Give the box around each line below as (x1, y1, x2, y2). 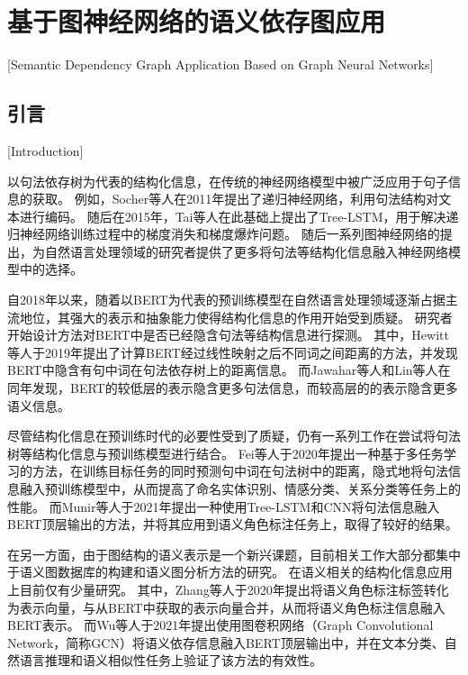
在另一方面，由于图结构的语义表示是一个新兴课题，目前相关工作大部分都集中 (7, 544, 461, 563)
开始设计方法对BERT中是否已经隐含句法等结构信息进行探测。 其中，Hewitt (7, 325, 449, 344)
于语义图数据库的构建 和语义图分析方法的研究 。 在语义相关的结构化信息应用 (7, 562, 453, 581)
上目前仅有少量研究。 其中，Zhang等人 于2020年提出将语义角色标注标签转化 (7, 579, 449, 598)
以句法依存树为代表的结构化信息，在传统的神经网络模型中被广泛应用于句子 (7, 171, 448, 190)
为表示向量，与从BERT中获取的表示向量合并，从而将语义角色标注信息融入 (7, 597, 445, 616)
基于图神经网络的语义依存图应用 (7, 3, 386, 40)
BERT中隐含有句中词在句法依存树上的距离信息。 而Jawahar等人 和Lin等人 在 (7, 360, 451, 379)
